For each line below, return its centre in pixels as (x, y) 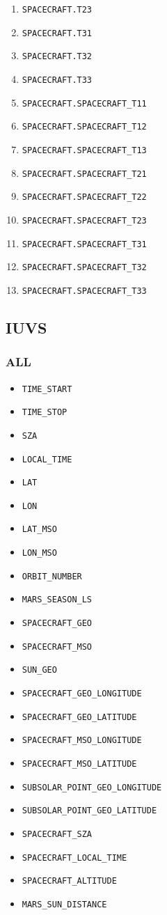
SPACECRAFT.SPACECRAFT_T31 (84, 244)
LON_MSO (39, 553)
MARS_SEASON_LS (57, 600)
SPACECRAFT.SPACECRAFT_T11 (84, 103)
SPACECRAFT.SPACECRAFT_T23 (84, 220)
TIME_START (47, 389)
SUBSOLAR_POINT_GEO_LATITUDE (89, 811)
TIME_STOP (45, 413)
